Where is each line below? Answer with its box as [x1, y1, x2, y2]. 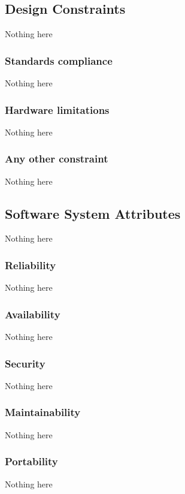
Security [5, 356, 46, 370]
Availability [5, 306, 60, 321]
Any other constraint [5, 151, 108, 166]
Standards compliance [5, 53, 113, 68]
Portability [5, 454, 58, 469]
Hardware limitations [5, 102, 110, 117]
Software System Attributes [5, 204, 181, 222]
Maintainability [5, 405, 81, 420]
